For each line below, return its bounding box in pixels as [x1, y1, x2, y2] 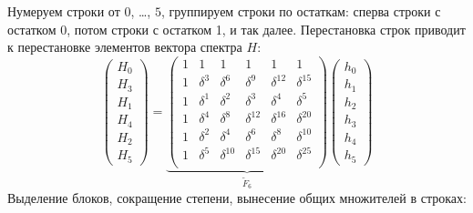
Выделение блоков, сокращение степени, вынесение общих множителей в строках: [7, 188, 467, 207]
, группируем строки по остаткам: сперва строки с [160, 2, 441, 20]
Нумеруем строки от [7, 2, 120, 20]
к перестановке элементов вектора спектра [7, 37, 242, 56]
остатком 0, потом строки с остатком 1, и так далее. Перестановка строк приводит [7, 19, 466, 38]
